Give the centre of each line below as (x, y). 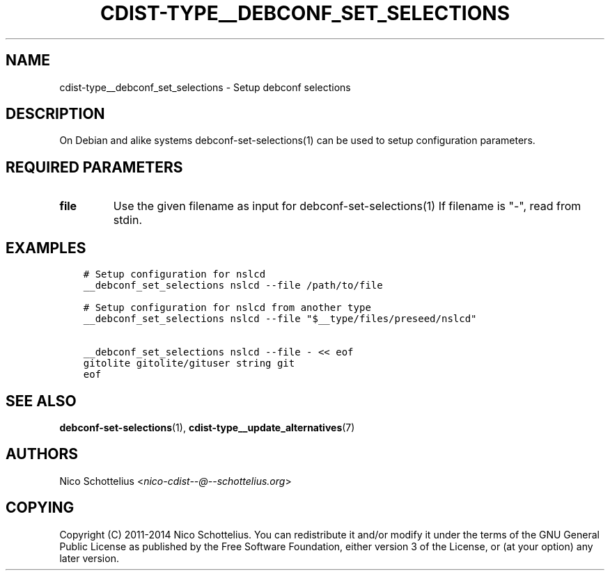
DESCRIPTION (55, 114)
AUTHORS (42, 454)
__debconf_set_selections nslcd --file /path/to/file (233, 286)
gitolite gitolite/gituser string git (189, 363)
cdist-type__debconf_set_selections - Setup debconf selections (205, 87)
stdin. (128, 220)
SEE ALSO (41, 401)
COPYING (40, 508)
